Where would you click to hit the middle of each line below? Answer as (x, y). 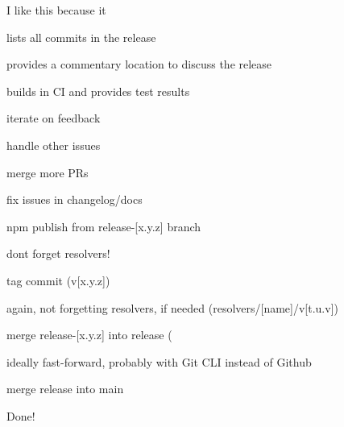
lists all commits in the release (81, 37)
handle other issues (54, 145)
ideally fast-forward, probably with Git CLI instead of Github (159, 361)
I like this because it (56, 10)
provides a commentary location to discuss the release (139, 64)
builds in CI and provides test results (98, 91)
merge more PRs (48, 172)
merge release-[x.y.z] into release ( (89, 335)
